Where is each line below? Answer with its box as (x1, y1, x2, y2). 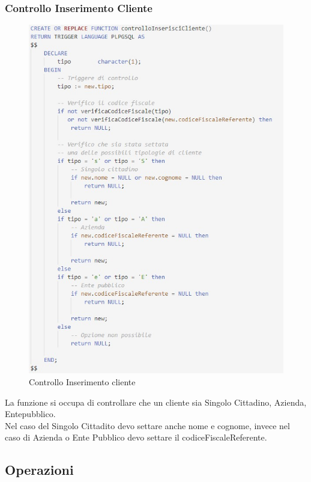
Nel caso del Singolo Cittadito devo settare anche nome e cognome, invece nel (5, 419, 290, 432)
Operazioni (5, 460, 74, 479)
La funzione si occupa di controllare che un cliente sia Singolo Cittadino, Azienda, (5, 395, 307, 408)
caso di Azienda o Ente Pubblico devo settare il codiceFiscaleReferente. (5, 431, 267, 444)
